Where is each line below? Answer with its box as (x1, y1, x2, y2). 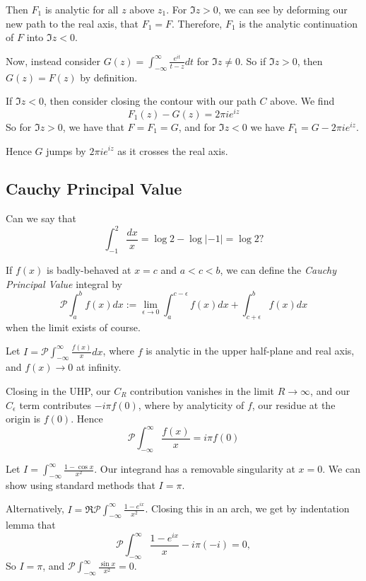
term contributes (19, 397, 92, 412)
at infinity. (76, 359, 122, 374)
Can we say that (6, 211, 77, 226)
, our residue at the (252, 397, 336, 412)
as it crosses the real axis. (117, 143, 228, 158)
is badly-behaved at (47, 263, 131, 277)
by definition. (80, 69, 138, 84)
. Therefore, (172, 16, 223, 30)
